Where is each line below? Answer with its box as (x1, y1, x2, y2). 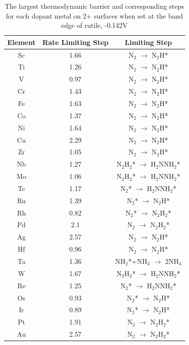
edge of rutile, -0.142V (61, 20, 128, 30)
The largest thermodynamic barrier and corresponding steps (4, 1, 184, 11)
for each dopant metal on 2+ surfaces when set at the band (6, 10, 183, 21)
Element (7, 37, 36, 47)
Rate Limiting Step (42, 37, 109, 47)
